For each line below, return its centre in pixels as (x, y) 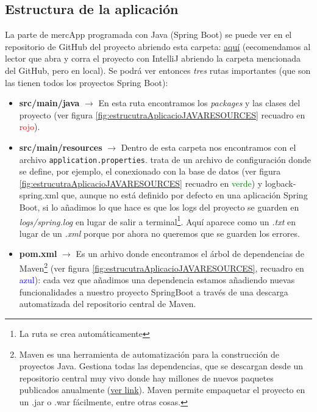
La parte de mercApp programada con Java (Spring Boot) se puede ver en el (148, 34)
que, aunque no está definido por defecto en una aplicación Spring (184, 195)
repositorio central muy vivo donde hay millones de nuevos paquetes (146, 378)
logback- (280, 183)
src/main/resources (61, 147)
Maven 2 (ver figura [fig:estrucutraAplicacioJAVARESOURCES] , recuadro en (162, 267)
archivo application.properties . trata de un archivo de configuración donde (165, 159)
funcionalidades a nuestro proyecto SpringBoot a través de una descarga (154, 291)
